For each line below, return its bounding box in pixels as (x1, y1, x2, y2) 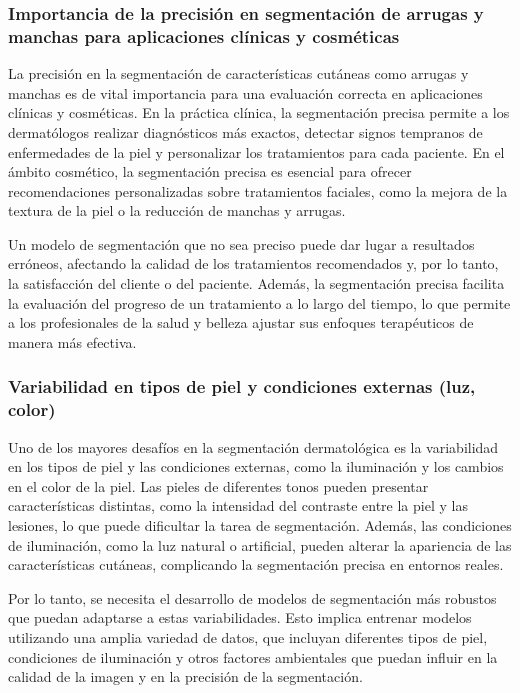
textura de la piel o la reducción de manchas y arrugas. (8, 200, 346, 221)
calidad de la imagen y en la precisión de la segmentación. (8, 666, 363, 687)
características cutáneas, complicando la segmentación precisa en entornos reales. (8, 554, 504, 575)
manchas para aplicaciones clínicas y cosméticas (8, 23, 400, 48)
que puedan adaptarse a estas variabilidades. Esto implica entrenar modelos (8, 607, 472, 628)
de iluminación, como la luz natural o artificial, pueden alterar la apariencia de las (8, 534, 512, 555)
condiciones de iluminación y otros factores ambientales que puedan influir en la (8, 646, 498, 667)
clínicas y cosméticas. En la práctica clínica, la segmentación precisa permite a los (8, 102, 510, 123)
